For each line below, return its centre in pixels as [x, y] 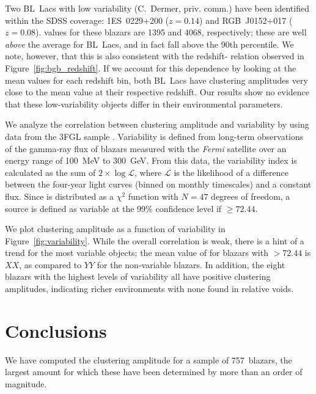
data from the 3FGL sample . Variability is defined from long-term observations [154, 136]
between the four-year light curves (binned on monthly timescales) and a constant [158, 184]
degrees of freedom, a [251, 196]
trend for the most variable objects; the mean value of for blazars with [137, 253]
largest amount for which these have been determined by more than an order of [154, 372]
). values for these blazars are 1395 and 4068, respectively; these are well [171, 32]
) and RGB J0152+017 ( [246, 20]
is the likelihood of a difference [231, 172]
